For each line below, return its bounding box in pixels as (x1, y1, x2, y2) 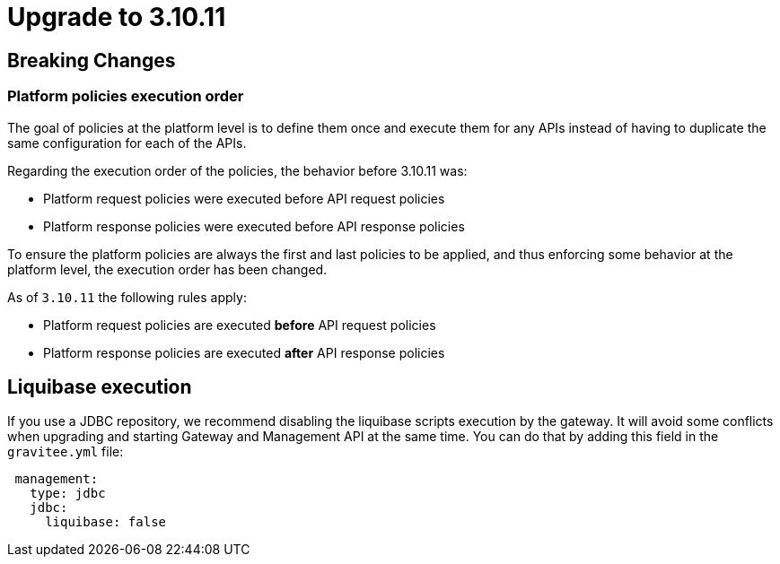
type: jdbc (30, 486, 106, 501)
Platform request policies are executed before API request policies (43, 317, 436, 333)
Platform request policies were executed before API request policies (43, 190, 445, 206)
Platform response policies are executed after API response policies (43, 344, 445, 360)
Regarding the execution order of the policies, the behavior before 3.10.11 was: (7, 162, 468, 178)
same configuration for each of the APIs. (7, 134, 247, 151)
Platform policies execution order (7, 87, 244, 106)
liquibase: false (45, 515, 167, 530)
